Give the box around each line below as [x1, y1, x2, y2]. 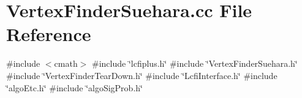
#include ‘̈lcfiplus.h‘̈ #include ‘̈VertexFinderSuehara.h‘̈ [92, 57, 298, 70]
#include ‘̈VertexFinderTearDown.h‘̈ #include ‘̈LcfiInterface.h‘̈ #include [6, 69, 277, 81]
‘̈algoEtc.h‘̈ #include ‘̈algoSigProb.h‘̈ [6, 81, 143, 94]
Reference [6, 21, 91, 47]
